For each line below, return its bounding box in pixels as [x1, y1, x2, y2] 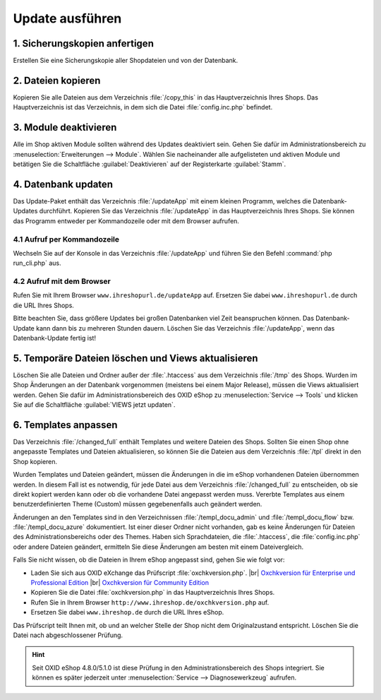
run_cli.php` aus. [13, 259, 61, 268]
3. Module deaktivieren [13, 121, 117, 134]
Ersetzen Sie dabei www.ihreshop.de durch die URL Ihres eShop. [30, 608, 224, 617]
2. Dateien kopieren [13, 74, 101, 86]
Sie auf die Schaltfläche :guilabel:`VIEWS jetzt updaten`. [13, 401, 176, 409]
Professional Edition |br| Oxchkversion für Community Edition [30, 579, 210, 587]
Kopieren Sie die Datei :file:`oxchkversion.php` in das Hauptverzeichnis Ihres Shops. [30, 588, 275, 597]
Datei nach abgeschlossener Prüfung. [13, 631, 123, 639]
